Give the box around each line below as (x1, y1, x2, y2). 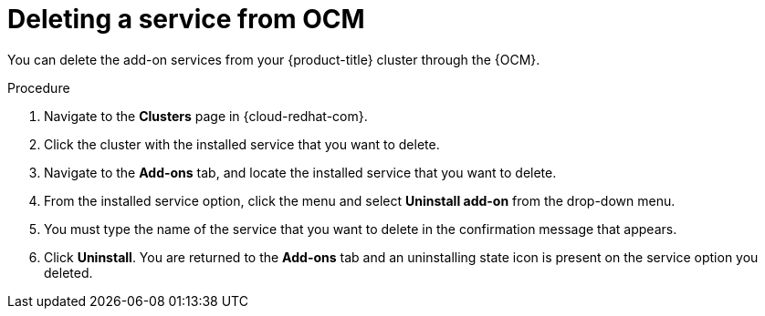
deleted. (44, 264, 93, 280)
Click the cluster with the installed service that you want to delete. (44, 136, 440, 152)
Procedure (7, 79, 70, 96)
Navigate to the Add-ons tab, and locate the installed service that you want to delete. (44, 164, 557, 180)
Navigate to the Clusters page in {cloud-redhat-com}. (44, 107, 368, 124)
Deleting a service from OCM (7, 4, 365, 35)
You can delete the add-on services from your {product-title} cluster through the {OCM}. (7, 51, 540, 67)
